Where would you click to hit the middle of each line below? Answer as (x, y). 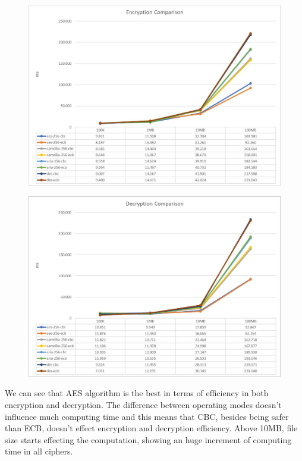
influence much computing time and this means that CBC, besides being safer (147, 416)
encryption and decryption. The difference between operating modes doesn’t (143, 404)
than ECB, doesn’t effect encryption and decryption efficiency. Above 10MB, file (151, 428)
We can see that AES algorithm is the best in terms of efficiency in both (137, 393)
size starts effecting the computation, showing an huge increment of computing (148, 439)
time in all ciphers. (39, 451)
